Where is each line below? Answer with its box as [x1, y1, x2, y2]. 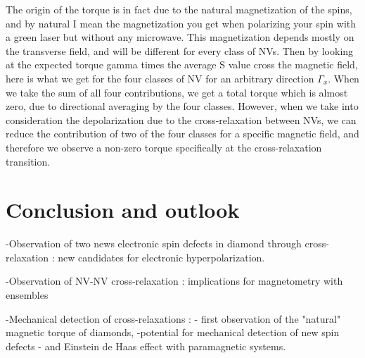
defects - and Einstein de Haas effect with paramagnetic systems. [6, 338, 286, 353]
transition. [6, 154, 51, 168]
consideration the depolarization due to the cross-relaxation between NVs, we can [6, 112, 357, 127]
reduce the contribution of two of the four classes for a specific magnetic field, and [6, 126, 359, 141]
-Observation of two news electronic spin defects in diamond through [6, 236, 302, 251]
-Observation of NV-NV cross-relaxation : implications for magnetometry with [6, 273, 343, 288]
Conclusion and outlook [6, 195, 240, 224]
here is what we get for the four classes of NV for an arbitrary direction [6, 70, 314, 85]
